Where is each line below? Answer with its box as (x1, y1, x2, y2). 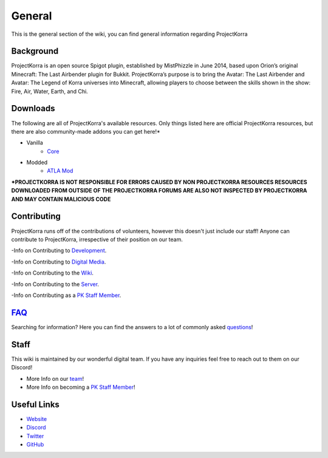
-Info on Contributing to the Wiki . (11, 269, 94, 276)
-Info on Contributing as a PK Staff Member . (11, 292, 121, 299)
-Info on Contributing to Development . (11, 247, 107, 255)
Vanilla (26, 139, 44, 146)
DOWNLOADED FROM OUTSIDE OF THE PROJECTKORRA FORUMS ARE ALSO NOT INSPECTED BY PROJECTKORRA (11, 187, 307, 194)
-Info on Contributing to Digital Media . (11, 258, 106, 265)
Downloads (11, 103, 55, 114)
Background (11, 46, 59, 56)
